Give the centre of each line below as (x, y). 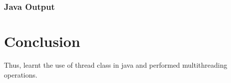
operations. (21, 74)
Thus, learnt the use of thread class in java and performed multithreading (116, 64)
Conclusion (42, 41)
